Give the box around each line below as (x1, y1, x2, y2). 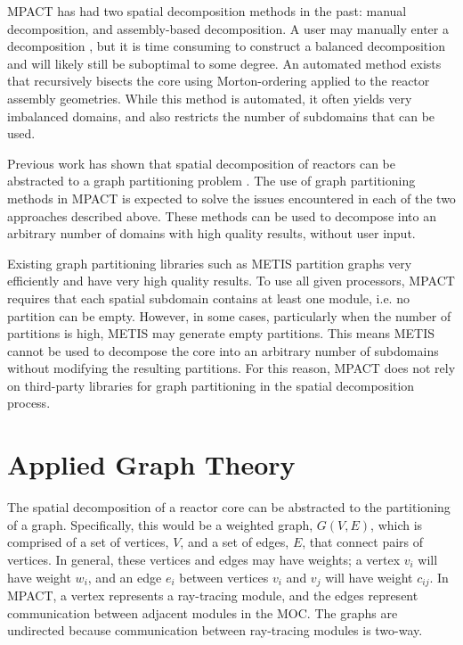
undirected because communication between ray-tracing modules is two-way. (7, 621, 423, 640)
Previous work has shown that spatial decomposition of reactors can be (7, 153, 395, 172)
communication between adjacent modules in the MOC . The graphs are (7, 603, 398, 622)
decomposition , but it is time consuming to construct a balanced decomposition (7, 37, 445, 55)
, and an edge (87, 567, 162, 586)
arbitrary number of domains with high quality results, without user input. (7, 224, 416, 243)
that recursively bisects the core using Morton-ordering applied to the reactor (7, 71, 430, 90)
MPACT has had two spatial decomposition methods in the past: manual (7, 2, 407, 20)
